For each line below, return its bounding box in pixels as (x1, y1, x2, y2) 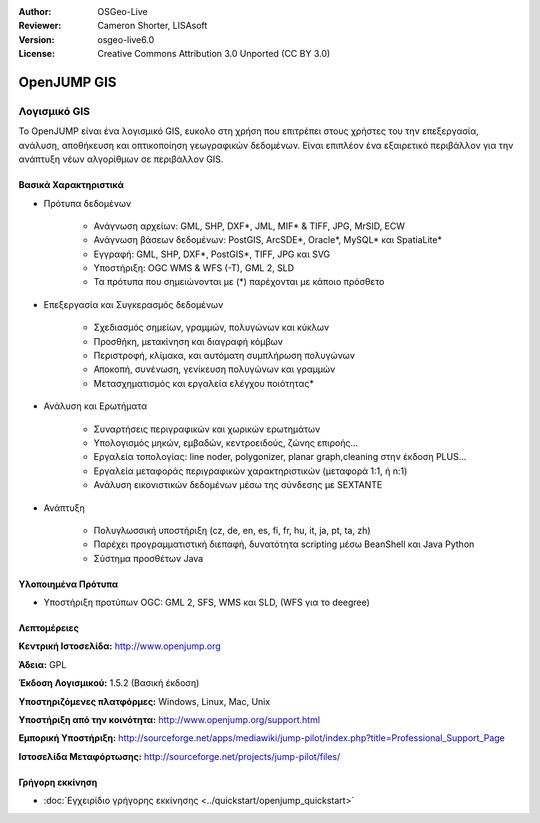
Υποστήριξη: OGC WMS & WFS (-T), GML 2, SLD (93, 262, 295, 274)
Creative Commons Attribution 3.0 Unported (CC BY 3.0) (97, 48, 331, 60)
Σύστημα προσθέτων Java (93, 552, 204, 564)
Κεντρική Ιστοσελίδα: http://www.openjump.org (18, 640, 222, 652)
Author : (18, 6, 52, 17)
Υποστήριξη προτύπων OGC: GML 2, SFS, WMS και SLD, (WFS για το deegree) (43, 596, 370, 609)
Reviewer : (18, 20, 62, 32)
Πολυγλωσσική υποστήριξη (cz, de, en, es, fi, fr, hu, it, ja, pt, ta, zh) (93, 524, 371, 536)
